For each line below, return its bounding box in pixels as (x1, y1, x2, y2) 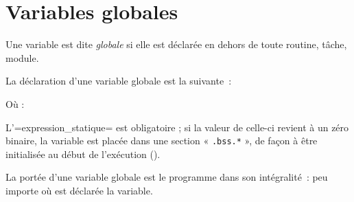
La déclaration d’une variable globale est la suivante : (5, 74, 232, 88)
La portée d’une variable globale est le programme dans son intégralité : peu (5, 170, 328, 184)
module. (5, 50, 39, 65)
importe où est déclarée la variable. (5, 183, 153, 197)
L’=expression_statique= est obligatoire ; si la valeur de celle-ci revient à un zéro (5, 120, 349, 134)
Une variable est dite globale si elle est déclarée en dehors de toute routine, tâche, (5, 37, 347, 52)
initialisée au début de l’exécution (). (5, 146, 161, 161)
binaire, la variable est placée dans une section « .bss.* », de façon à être (5, 133, 318, 148)
